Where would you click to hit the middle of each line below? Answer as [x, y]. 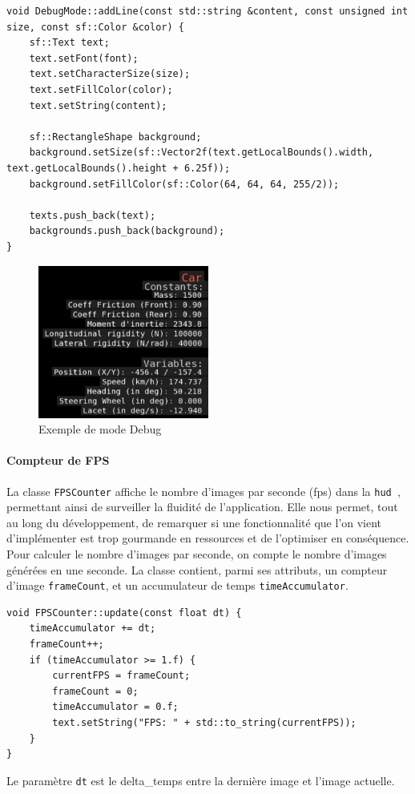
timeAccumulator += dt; [93, 629]
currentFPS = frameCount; [121, 676]
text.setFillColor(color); [101, 89]
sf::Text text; [69, 43]
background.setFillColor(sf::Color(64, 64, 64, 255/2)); [184, 184]
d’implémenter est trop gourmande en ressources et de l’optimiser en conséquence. [208, 538]
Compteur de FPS [58, 460]
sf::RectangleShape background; [115, 137]
